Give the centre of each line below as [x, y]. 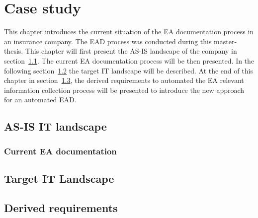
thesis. [14, 51]
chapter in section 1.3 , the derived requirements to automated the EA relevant [124, 80]
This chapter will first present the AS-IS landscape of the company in [131, 51]
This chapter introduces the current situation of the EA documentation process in [129, 32]
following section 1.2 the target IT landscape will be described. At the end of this [129, 70]
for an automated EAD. [40, 100]
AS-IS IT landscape [55, 126]
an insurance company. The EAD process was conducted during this [108, 41]
